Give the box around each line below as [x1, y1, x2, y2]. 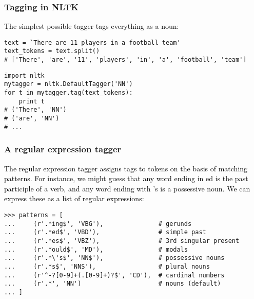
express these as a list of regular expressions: [4, 193, 144, 204]
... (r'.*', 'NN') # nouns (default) [4, 280, 221, 288]
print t [18, 97, 45, 105]
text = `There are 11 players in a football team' [4, 39, 181, 46]
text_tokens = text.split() [4, 47, 100, 55]
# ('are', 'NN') [4, 115, 60, 122]
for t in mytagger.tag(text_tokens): [4, 89, 133, 97]
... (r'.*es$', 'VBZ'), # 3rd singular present [4, 237, 240, 244]
